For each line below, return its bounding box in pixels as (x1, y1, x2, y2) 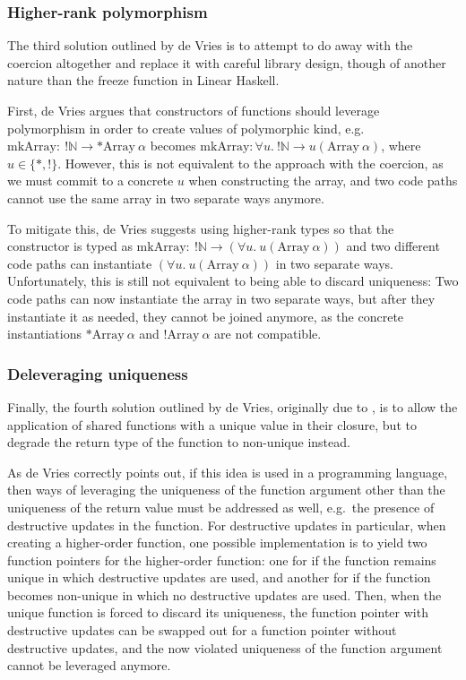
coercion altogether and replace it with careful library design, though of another (7, 53, 446, 72)
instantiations (7, 324, 82, 343)
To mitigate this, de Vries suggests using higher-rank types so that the (7, 219, 394, 237)
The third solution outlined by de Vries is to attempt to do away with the (7, 36, 413, 55)
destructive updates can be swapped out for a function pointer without (7, 621, 397, 640)
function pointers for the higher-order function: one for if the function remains (7, 550, 436, 569)
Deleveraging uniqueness (7, 362, 188, 384)
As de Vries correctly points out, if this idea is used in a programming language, (7, 462, 448, 481)
